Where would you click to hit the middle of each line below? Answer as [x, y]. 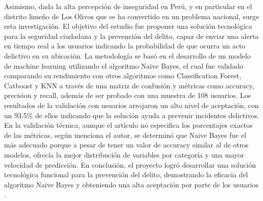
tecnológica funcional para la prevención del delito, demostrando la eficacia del [126, 174]
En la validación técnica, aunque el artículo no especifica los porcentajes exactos [128, 125]
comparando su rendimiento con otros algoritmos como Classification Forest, [123, 76]
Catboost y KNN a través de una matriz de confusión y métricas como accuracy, [129, 85]
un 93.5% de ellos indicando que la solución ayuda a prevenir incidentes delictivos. [132, 115]
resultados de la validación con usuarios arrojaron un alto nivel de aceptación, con [131, 105]
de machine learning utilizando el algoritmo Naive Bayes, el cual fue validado [124, 65]
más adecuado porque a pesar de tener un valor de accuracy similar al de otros [126, 145]
